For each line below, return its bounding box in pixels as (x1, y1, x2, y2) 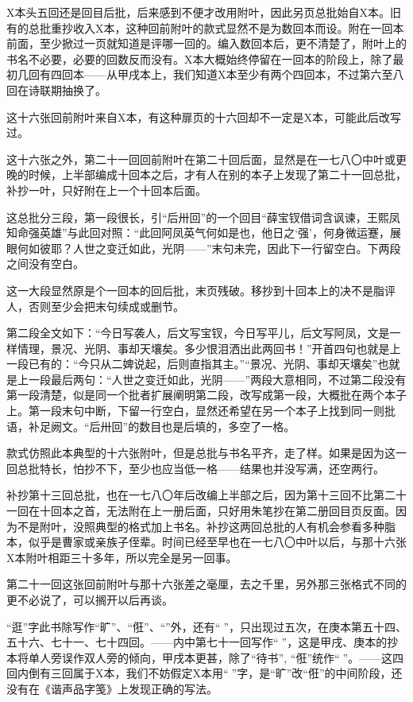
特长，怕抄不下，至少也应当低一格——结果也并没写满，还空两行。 (39, 460, 384, 476)
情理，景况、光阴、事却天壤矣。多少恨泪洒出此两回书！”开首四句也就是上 (17, 339, 401, 356)
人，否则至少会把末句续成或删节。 (6, 297, 184, 314)
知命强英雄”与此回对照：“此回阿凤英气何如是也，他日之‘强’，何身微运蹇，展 (6, 224, 401, 241)
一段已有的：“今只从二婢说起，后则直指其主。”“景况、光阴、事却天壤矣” (6, 355, 378, 372)
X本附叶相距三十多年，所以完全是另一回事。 (6, 549, 237, 565)
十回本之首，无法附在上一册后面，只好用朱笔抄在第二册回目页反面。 (39, 502, 396, 519)
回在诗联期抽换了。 (6, 81, 106, 98)
